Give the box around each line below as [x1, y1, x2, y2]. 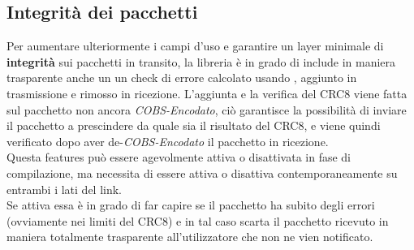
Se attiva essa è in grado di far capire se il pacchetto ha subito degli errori [6, 196, 375, 213]
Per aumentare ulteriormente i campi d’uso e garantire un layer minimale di [6, 37, 384, 54]
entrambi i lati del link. [6, 180, 123, 197]
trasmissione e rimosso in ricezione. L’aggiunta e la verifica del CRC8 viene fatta [6, 84, 408, 101]
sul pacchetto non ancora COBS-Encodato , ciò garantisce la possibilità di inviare [6, 101, 407, 118]
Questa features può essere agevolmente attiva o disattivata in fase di [6, 149, 351, 166]
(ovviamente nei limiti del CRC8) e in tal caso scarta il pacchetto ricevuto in [6, 212, 389, 229]
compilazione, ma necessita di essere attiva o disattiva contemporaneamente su [6, 164, 398, 181]
